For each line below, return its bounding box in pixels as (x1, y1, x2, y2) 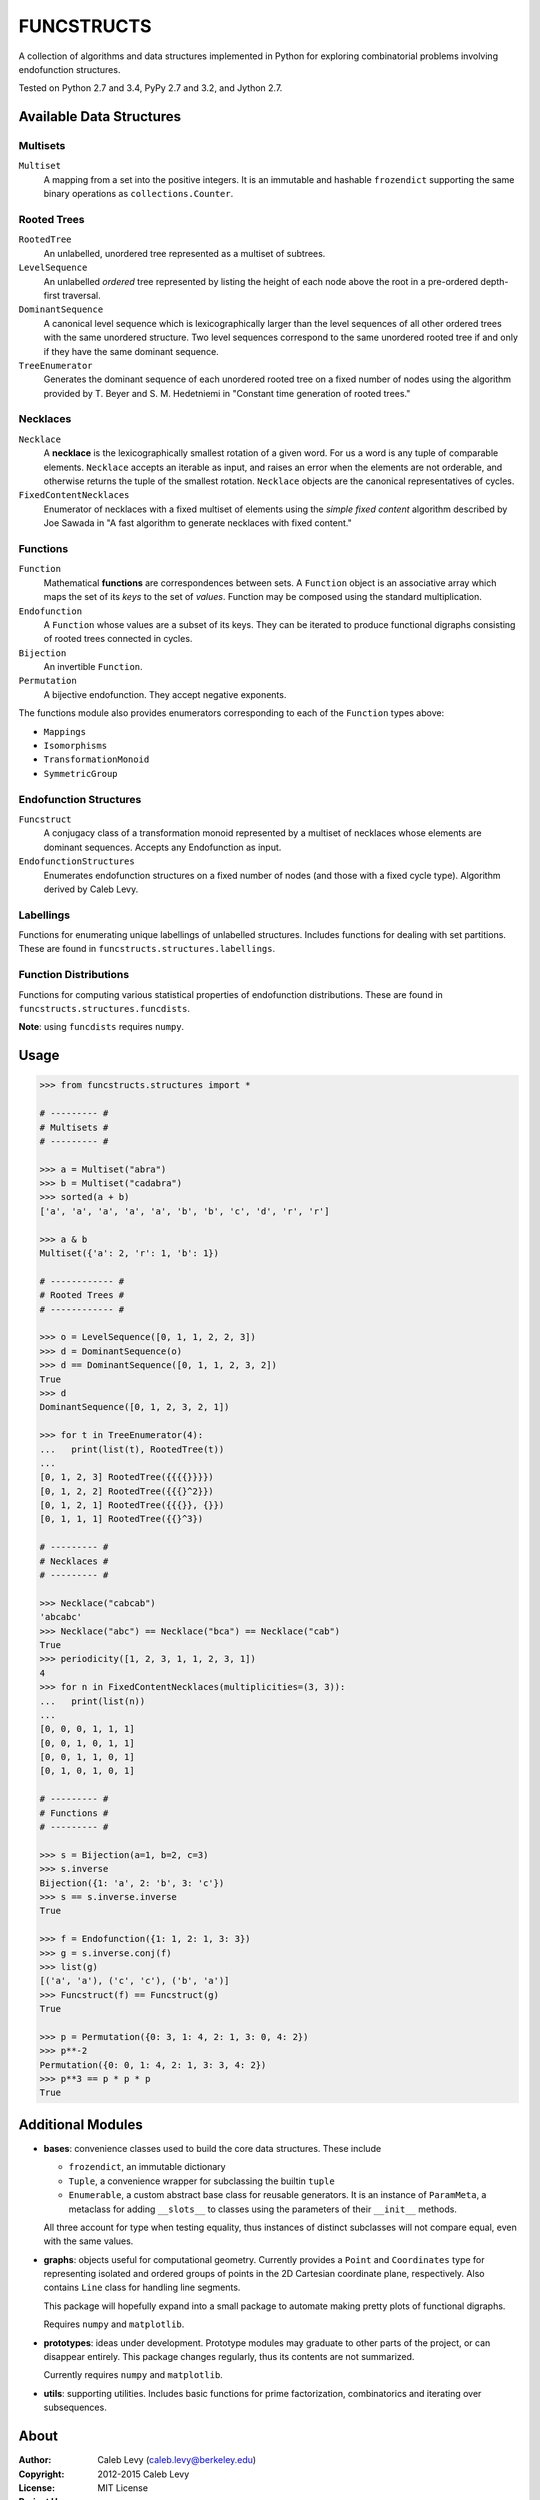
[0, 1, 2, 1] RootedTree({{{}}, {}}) (39, 1500, 225, 1511)
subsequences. (43, 2401, 107, 2414)
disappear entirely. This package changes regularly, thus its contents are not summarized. (43, 2351, 415, 2363)
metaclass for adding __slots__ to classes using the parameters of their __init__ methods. (68, 2203, 457, 2215)
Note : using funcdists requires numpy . (18, 1021, 185, 1033)
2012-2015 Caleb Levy (97, 2468, 190, 2480)
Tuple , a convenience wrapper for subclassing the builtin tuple (68, 2175, 335, 2187)
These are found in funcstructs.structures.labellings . (18, 943, 275, 955)
